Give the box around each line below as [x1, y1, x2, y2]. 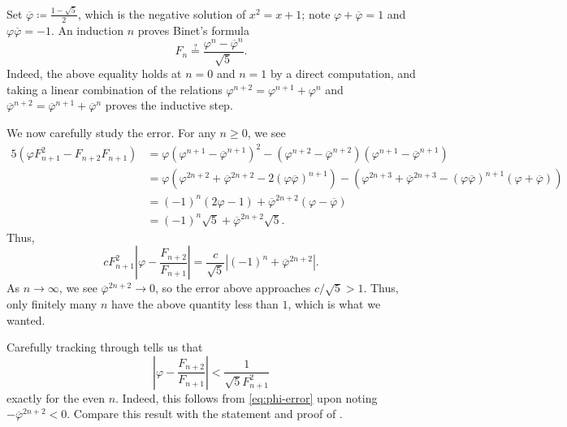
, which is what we [288, 295, 381, 312]
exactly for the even [6, 389, 105, 406]
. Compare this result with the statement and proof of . [67, 405, 343, 422]
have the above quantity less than [110, 295, 279, 312]
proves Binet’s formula [137, 21, 250, 38]
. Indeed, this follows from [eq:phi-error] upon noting [115, 389, 378, 406]
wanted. [6, 311, 45, 328]
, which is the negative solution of [77, 5, 246, 22]
